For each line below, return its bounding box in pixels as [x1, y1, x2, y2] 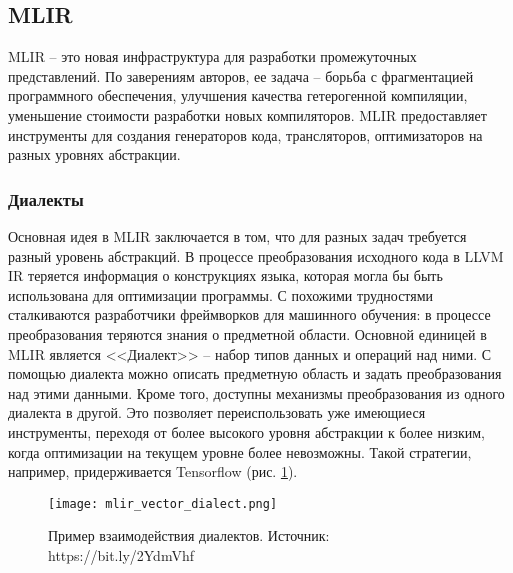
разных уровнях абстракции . [8, 144, 181, 165]
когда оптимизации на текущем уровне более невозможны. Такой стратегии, [8, 441, 472, 462]
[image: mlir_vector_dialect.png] [48, 496, 278, 511]
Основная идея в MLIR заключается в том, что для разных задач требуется [8, 225, 467, 246]
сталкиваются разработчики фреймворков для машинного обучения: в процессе [8, 304, 491, 325]
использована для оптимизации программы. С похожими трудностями [8, 284, 434, 305]
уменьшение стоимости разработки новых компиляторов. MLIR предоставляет [8, 104, 487, 125]
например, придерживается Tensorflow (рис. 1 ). [8, 461, 298, 482]
